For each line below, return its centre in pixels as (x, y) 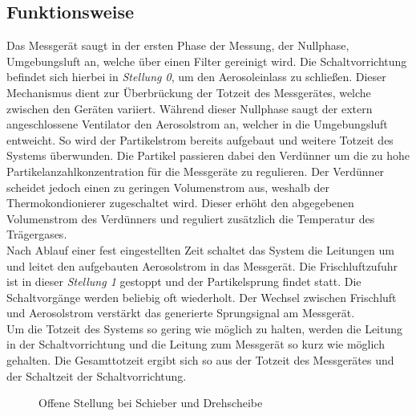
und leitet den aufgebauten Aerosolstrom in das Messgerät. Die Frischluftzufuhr (202, 265)
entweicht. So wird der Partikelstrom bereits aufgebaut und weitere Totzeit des (200, 139)
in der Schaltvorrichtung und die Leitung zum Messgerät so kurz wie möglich (196, 344)
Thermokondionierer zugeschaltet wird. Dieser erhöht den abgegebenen (180, 203)
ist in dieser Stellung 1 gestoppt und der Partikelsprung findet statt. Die (184, 281)
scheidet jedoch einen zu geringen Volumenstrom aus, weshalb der (168, 187)
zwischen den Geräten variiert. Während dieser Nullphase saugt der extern (190, 108)
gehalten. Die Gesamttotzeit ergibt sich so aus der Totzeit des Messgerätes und (200, 360)
